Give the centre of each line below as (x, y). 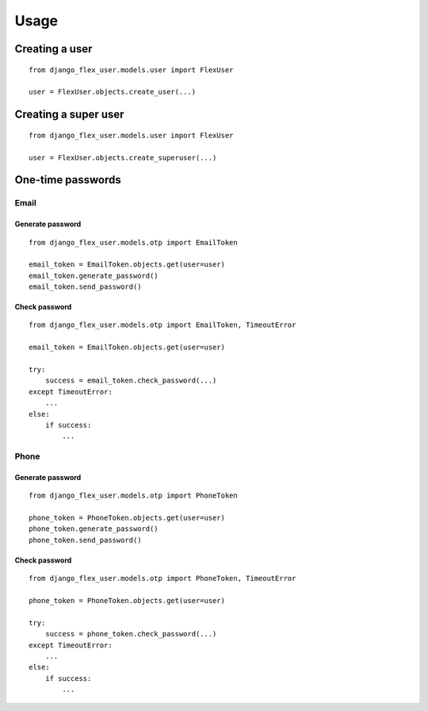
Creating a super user (69, 115)
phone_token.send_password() (85, 540)
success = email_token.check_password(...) (131, 380)
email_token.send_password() (85, 287)
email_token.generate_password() (94, 275)
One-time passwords (68, 180)
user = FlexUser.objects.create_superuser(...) (123, 158)
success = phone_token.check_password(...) (131, 634)
